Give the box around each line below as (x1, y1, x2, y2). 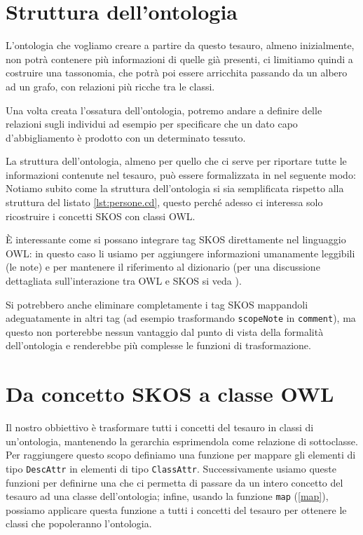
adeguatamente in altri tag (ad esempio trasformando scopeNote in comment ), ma (6, 311, 356, 325)
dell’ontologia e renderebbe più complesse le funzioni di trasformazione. (6, 338, 311, 353)
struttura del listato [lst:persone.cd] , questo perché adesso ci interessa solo (6, 195, 323, 210)
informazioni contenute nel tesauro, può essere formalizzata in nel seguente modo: (6, 167, 356, 182)
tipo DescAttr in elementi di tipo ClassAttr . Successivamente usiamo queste (6, 461, 336, 475)
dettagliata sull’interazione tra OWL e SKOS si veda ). (6, 273, 242, 288)
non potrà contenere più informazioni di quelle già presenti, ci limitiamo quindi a (6, 51, 353, 66)
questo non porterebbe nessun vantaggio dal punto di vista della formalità (6, 324, 324, 339)
